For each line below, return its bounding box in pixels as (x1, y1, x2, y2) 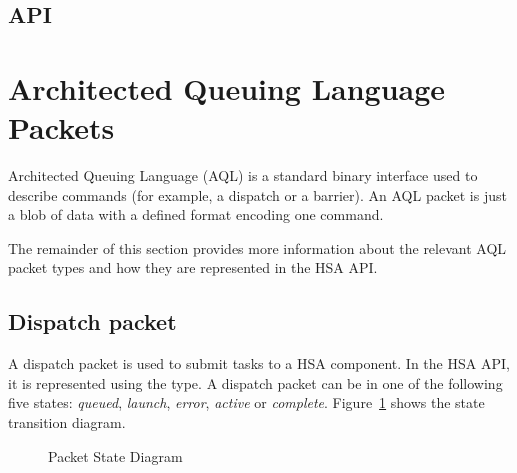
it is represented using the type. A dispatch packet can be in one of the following (8, 372, 503, 393)
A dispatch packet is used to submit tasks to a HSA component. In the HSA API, (8, 353, 510, 374)
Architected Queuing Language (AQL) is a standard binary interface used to (8, 165, 478, 186)
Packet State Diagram (48, 445, 183, 466)
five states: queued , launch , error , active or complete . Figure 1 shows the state (8, 392, 485, 413)
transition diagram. (8, 412, 126, 433)
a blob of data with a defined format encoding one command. (8, 204, 384, 225)
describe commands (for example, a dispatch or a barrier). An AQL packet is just (8, 184, 507, 205)
